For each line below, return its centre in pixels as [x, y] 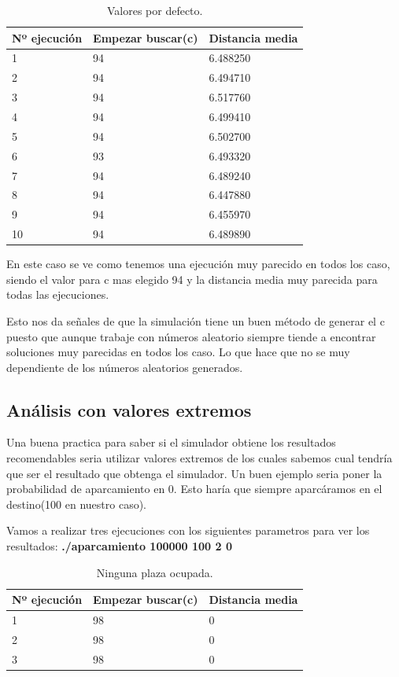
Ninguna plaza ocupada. [155, 572]
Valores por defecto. [155, 10]
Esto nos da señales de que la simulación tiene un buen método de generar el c [196, 320]
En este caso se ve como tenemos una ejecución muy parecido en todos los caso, [198, 264]
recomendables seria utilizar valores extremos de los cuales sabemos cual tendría [199, 458]
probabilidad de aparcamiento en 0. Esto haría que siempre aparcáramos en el [194, 489]
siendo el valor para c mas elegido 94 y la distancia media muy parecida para [192, 279]
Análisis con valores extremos [129, 409]
